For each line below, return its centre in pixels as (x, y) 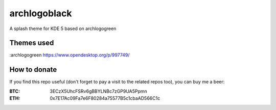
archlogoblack (41, 13)
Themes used (32, 43)
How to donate (33, 70)
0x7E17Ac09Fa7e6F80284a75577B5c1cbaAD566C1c (105, 98)
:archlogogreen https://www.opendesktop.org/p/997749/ (70, 55)
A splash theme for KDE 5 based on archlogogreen (63, 29)
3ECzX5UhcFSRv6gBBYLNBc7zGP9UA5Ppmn (99, 91)
